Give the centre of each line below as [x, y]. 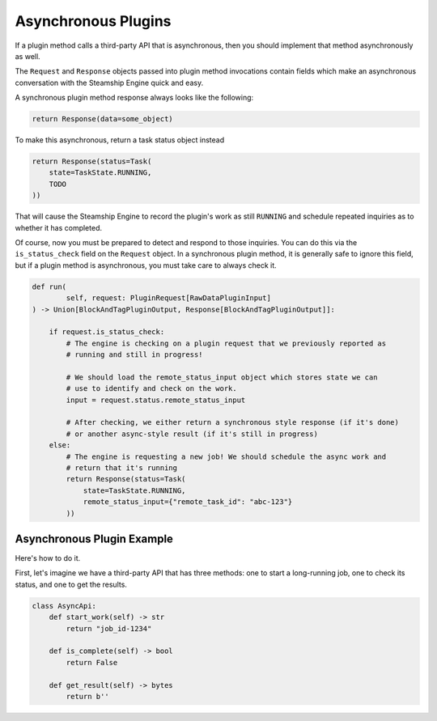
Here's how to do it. [48, 558]
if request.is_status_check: [107, 332]
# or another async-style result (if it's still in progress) [192, 434]
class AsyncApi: [64, 606]
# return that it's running [122, 468]
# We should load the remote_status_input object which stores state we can [222, 377]
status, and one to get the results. [71, 584]
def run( [49, 286]
